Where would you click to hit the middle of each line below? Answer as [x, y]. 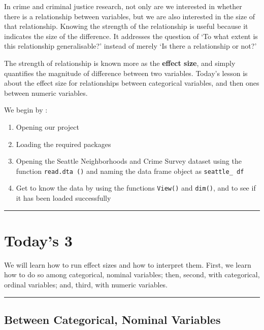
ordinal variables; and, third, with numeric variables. [86, 284]
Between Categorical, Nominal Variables [112, 319]
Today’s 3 [38, 240]
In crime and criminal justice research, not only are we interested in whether [123, 6]
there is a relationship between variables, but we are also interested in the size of [130, 16]
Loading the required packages [63, 144]
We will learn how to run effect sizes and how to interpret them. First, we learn [128, 264]
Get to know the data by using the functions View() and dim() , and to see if [136, 188]
